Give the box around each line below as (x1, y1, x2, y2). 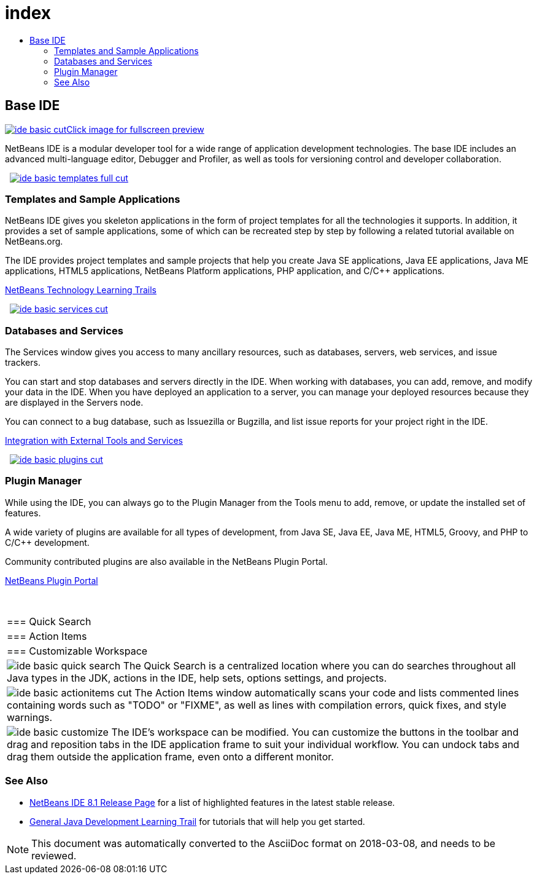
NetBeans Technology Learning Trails (5, 285, 157, 296)
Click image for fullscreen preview (66, 124, 204, 135)
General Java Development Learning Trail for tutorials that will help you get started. (29, 816, 365, 827)
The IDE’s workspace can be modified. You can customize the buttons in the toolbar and (111, 725, 519, 738)
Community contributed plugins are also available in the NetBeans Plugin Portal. (5, 556, 328, 567)
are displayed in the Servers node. (5, 397, 144, 408)
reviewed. (31, 849, 77, 862)
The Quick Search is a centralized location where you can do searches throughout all (123, 659, 516, 672)
